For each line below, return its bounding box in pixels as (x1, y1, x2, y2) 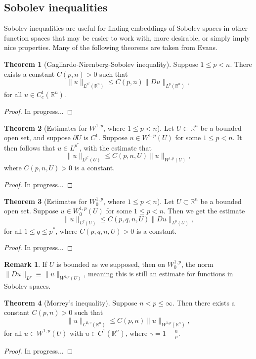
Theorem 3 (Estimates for (4, 196, 87, 206)
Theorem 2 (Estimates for (4, 122, 87, 133)
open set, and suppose (4, 132, 71, 143)
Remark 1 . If (4, 258, 47, 269)
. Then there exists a (172, 297, 235, 308)
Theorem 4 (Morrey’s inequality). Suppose (4, 297, 137, 308)
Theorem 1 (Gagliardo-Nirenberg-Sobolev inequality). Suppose (4, 58, 198, 69)
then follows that (4, 142, 55, 153)
